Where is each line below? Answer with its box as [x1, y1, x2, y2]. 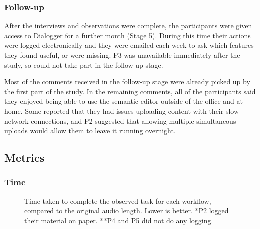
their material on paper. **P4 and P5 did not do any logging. [24, 215, 213, 225]
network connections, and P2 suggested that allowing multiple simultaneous [4, 115, 236, 126]
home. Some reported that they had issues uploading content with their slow [4, 105, 239, 116]
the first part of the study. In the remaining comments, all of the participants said [4, 86, 256, 96]
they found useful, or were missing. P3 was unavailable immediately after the [4, 50, 240, 60]
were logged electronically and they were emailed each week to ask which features [4, 40, 254, 50]
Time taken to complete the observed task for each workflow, [24, 195, 211, 206]
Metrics [4, 150, 45, 165]
